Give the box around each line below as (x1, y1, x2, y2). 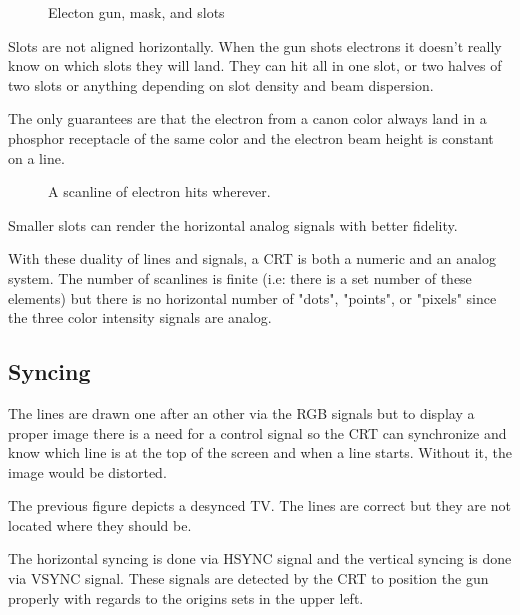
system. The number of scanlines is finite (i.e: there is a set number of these (8, 267, 472, 288)
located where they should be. (8, 514, 192, 535)
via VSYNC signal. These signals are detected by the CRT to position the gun (8, 568, 489, 589)
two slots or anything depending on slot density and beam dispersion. (8, 74, 434, 95)
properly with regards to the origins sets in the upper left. (8, 587, 364, 608)
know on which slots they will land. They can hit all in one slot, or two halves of (8, 55, 502, 76)
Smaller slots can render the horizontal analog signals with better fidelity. (8, 214, 458, 235)
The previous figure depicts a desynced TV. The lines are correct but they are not (8, 495, 511, 516)
